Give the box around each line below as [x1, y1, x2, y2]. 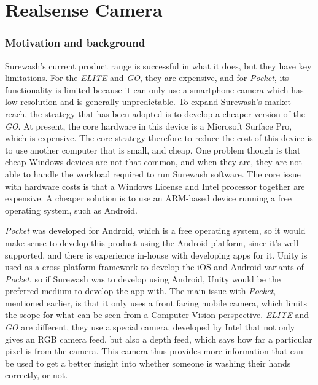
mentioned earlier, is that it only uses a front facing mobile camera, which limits [5, 296, 308, 309]
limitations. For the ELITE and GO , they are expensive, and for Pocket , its [5, 71, 289, 84]
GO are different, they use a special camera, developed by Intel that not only [5, 321, 295, 333]
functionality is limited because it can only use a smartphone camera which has [5, 83, 304, 96]
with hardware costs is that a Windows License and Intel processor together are [5, 179, 305, 192]
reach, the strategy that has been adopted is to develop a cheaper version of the [5, 107, 305, 120]
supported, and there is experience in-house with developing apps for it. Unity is [5, 248, 308, 261]
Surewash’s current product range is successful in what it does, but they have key [5, 59, 312, 72]
